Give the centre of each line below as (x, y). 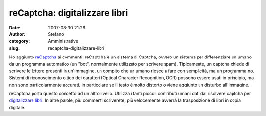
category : (19, 41)
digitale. (17, 107)
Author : (17, 34)
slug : (14, 48)
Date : (15, 28)
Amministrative (63, 41)
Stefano (56, 34)
